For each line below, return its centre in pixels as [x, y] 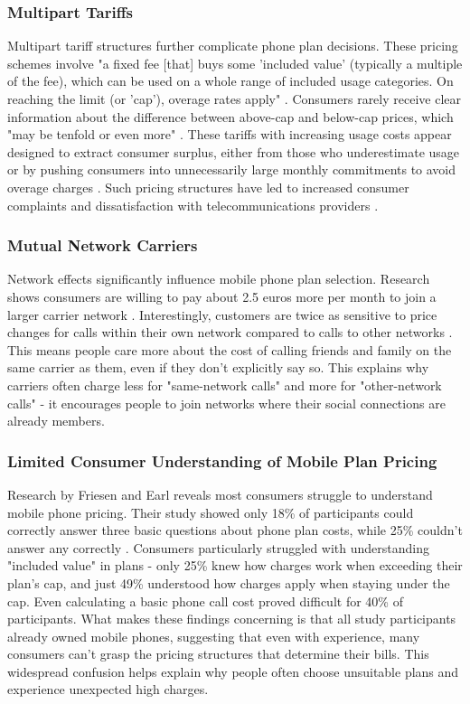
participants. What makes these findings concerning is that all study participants [232, 619]
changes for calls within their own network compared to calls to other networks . [230, 332]
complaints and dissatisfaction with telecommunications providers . [193, 205]
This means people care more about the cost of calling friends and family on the [230, 349]
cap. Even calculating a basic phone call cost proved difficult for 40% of [205, 601]
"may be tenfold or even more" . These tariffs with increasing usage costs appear [230, 134]
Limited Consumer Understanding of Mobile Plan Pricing [222, 460]
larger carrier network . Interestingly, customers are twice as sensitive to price [222, 314]
